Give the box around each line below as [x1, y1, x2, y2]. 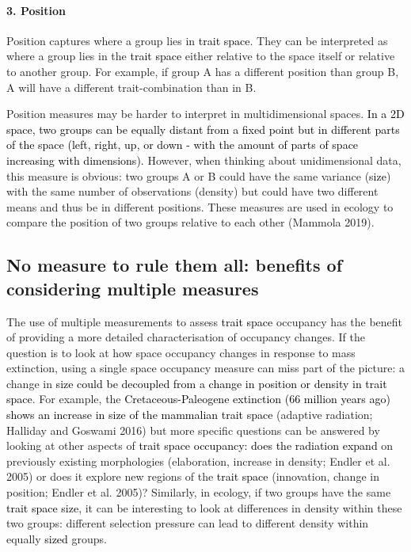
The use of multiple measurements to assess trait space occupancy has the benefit [6, 313, 403, 329]
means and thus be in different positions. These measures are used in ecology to [6, 198, 394, 215]
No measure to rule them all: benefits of [6, 253, 343, 277]
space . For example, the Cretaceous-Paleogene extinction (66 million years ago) [6, 390, 390, 407]
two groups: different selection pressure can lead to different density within [6, 515, 369, 531]
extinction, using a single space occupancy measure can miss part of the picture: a [6, 360, 405, 376]
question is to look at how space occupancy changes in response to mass [6, 344, 356, 360]
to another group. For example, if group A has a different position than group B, [6, 63, 399, 79]
